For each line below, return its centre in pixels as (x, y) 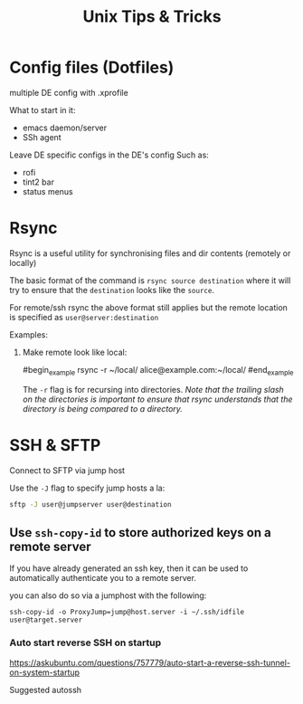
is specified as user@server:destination (84, 317)
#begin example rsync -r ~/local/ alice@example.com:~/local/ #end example (158, 371)
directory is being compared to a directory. (103, 408)
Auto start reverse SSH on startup (85, 642)
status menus (48, 191)
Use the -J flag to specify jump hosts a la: (87, 488)
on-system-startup (44, 672)
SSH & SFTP (55, 445)
